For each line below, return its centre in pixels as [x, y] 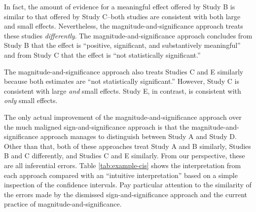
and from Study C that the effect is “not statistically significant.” [102, 54]
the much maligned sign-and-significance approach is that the [97, 126]
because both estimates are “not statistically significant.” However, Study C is [122, 81]
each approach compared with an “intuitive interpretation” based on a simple [121, 175]
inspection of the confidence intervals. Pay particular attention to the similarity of [128, 185]
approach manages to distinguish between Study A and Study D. [138, 136]
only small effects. [31, 100]
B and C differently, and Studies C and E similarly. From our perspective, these [125, 156]
